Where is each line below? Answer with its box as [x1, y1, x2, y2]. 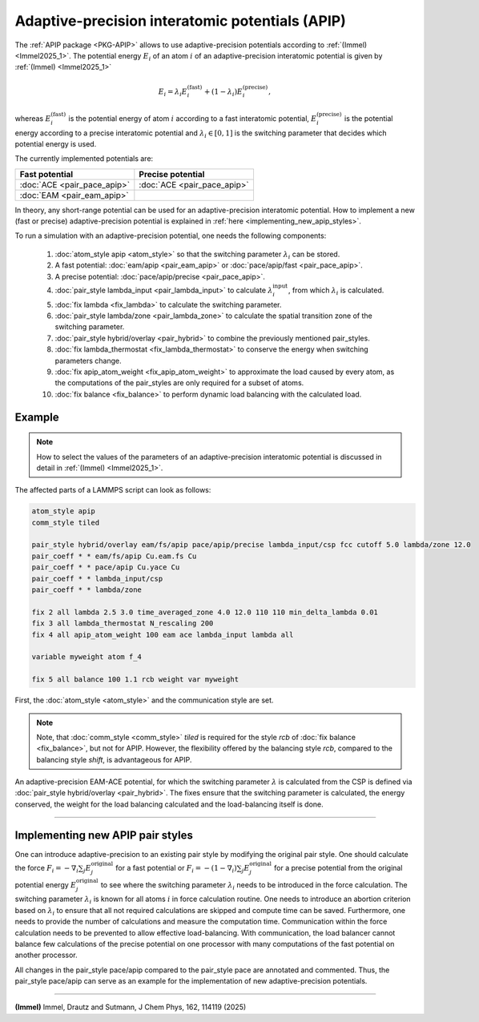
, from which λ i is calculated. [288, 285, 384, 296]
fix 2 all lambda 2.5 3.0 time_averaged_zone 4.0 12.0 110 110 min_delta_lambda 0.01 [31, 607, 378, 617]
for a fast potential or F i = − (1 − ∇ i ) [115, 863, 238, 875]
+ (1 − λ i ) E [204, 87, 244, 98]
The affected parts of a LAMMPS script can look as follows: [14, 485, 211, 495]
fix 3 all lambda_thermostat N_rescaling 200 [31, 619, 214, 628]
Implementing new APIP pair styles [14, 828, 194, 842]
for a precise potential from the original [273, 863, 403, 872]
